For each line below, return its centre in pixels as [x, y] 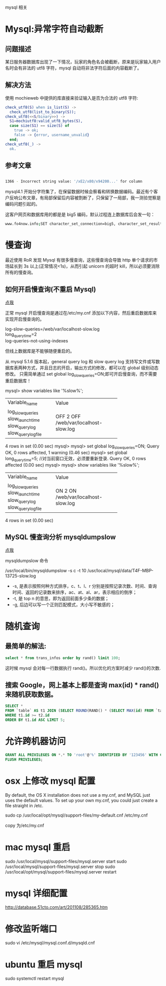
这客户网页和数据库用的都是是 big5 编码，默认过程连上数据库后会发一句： [80, 215]
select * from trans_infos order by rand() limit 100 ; [63, 658]
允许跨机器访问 [36, 741]
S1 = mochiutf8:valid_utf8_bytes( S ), [46, 121]
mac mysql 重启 [38, 847]
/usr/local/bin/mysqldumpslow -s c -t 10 [46, 570]
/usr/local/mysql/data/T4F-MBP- [120, 570]
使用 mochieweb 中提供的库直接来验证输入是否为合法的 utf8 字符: [72, 98]
